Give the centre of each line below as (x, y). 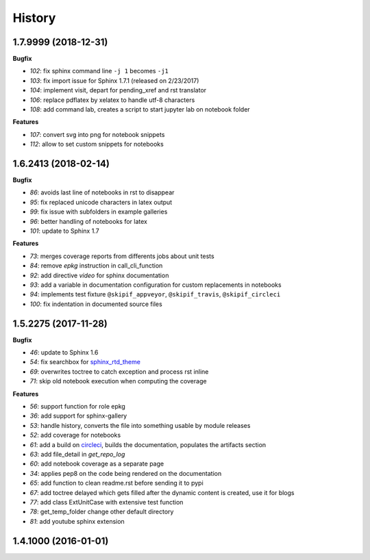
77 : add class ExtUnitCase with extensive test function (107, 502)
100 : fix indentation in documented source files (96, 304)
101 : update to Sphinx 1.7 (64, 231)
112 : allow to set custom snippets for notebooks (97, 144)
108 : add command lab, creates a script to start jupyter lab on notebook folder (140, 110)
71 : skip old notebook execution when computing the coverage (118, 381)
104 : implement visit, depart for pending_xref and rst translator (118, 90)
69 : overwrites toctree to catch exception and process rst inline (119, 371)
